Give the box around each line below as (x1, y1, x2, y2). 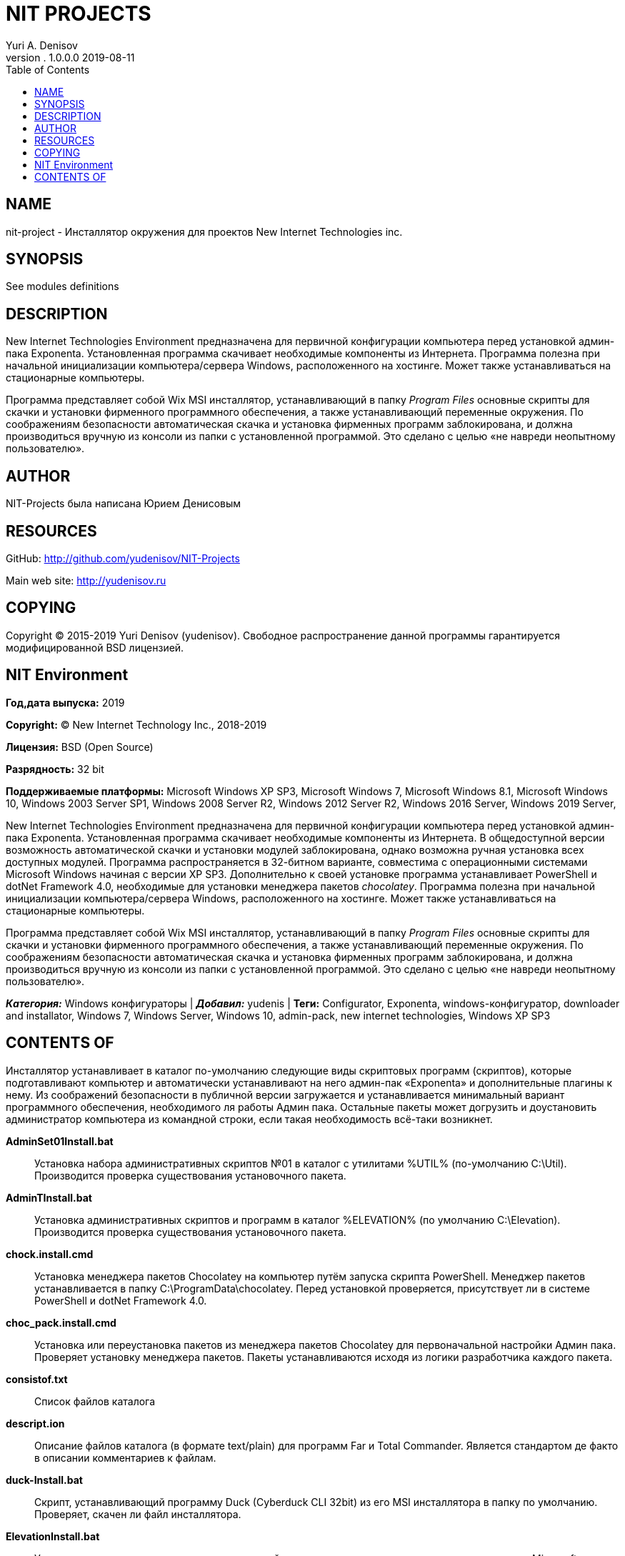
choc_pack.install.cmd (6, 1316, 116, 1329)
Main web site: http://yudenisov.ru (6, 574, 166, 587)
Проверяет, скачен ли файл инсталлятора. (34, 1507, 241, 1520)
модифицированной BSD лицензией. (6, 641, 184, 654)
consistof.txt (6, 1372, 68, 1385)
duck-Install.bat (6, 1473, 83, 1486)
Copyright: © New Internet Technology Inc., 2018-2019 (6, 718, 267, 731)
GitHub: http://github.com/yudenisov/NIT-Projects (6, 552, 240, 564)
